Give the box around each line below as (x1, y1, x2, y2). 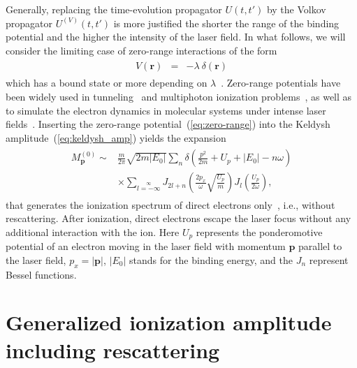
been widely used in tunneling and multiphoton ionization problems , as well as (6, 89, 352, 104)
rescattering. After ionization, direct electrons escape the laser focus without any (6, 211, 351, 226)
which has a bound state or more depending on (6, 75, 207, 90)
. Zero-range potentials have (221, 75, 341, 90)
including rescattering (6, 335, 220, 364)
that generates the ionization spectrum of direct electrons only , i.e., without (6, 197, 335, 212)
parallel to (298, 239, 342, 253)
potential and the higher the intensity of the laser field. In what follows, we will (6, 29, 346, 44)
